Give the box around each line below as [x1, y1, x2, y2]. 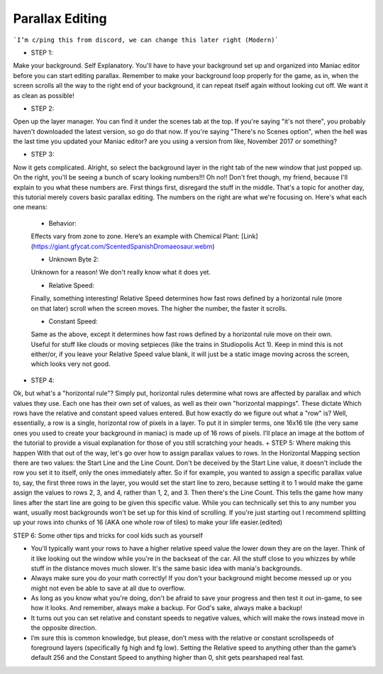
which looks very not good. [30, 360, 111, 368]
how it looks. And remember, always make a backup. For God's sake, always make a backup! [30, 604, 303, 612]
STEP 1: [30, 48, 53, 57]
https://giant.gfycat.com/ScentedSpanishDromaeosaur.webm [33, 242, 213, 250]
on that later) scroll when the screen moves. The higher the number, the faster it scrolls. [30, 304, 287, 312]
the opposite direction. [30, 624, 97, 632]
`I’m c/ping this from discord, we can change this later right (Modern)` [13, 35, 279, 44]
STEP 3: [30, 150, 55, 159]
